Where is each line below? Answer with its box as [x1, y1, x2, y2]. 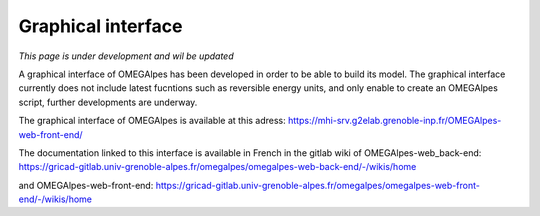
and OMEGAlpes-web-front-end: [18, 179, 154, 191]
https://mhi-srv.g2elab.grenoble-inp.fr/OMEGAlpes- [287, 115, 502, 127]
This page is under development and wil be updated [18, 50, 234, 62]
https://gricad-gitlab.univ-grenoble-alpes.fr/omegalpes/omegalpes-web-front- [155, 179, 480, 191]
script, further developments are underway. [18, 96, 198, 108]
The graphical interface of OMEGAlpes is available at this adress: [18, 115, 287, 127]
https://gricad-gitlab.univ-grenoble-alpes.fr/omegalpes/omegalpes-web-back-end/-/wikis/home [18, 161, 417, 173]
